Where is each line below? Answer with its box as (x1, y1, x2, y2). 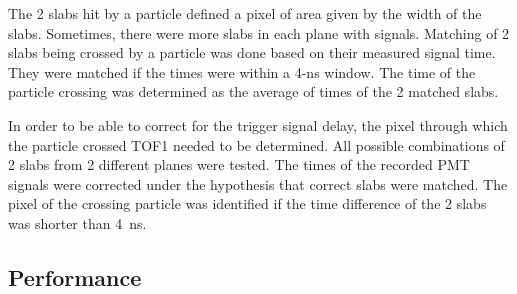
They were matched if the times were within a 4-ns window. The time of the (8, 61, 476, 82)
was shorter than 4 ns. (8, 212, 147, 233)
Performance (8, 261, 142, 292)
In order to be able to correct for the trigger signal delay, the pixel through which (8, 114, 508, 135)
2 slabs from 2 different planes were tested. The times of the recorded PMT (8, 154, 470, 175)
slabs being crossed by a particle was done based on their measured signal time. (8, 42, 496, 63)
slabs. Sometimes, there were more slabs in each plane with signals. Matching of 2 (8, 22, 510, 43)
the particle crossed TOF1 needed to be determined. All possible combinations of (8, 134, 505, 155)
